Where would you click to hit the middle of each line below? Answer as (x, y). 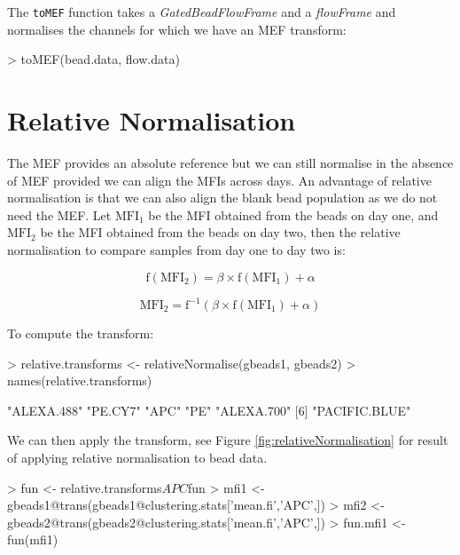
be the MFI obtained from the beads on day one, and (293, 214)
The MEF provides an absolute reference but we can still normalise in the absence (230, 162)
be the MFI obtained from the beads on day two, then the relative (220, 232)
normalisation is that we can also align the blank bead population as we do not (222, 198)
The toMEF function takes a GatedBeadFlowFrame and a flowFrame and (202, 12)
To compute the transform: (81, 333)
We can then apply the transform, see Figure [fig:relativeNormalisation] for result (228, 440)
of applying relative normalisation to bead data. (137, 457)
